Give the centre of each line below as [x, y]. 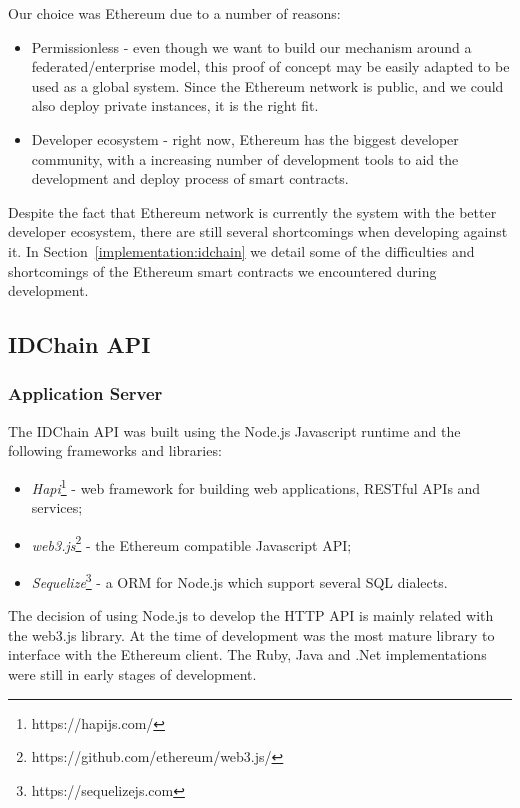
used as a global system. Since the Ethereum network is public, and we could [267, 85]
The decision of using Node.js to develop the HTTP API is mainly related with [251, 615]
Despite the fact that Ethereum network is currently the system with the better [252, 211]
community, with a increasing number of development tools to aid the [245, 158]
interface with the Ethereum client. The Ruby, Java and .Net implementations [247, 654]
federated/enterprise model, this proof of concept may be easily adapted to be [270, 66]
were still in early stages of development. [132, 674]
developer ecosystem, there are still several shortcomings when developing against [258, 231]
